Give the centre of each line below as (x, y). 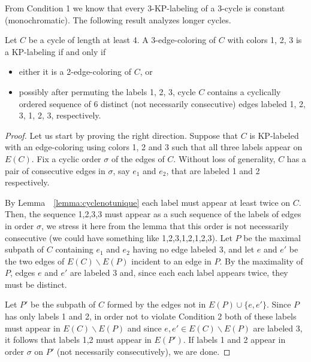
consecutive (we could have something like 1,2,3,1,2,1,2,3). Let (119, 237)
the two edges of (35, 261)
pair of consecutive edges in (55, 170)
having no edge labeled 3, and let (194, 249)
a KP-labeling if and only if (55, 51)
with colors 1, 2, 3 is (265, 40)
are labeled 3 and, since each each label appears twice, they (179, 273)
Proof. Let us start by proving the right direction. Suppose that (122, 135)
